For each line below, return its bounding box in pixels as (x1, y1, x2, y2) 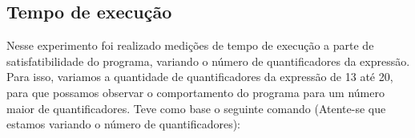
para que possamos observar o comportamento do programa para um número (6, 83, 385, 100)
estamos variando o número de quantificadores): (6, 116, 241, 132)
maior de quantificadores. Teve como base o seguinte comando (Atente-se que (6, 99, 386, 116)
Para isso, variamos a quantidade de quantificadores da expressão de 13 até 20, (6, 68, 393, 85)
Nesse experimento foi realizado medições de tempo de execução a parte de (6, 37, 374, 54)
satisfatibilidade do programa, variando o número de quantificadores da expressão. (6, 52, 410, 69)
